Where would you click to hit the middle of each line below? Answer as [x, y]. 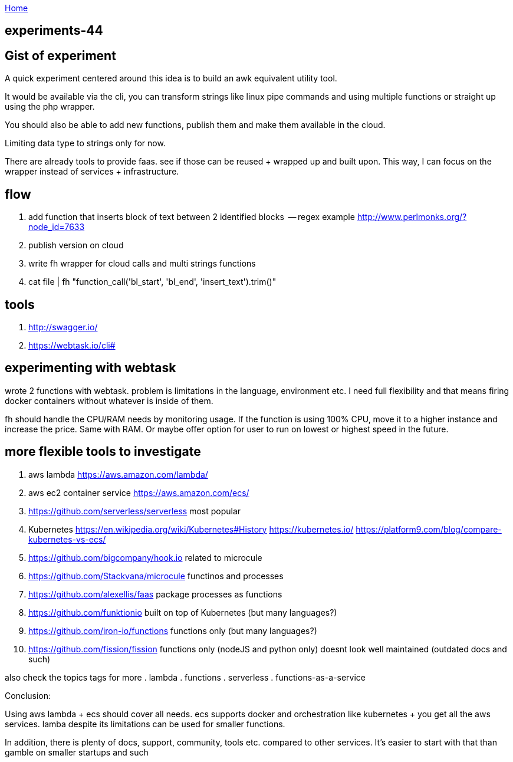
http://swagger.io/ [63, 327]
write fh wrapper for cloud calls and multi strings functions [142, 264]
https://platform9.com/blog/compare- [429, 529]
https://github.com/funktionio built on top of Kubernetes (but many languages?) [183, 612]
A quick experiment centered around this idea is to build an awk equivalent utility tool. [171, 78]
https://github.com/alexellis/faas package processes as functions [155, 594]
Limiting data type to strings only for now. [85, 143]
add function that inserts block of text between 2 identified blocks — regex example [192, 217]
